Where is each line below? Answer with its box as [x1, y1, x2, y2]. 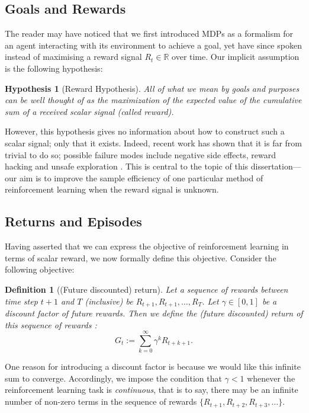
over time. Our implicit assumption [172, 50, 300, 63]
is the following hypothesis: [5, 62, 103, 74]
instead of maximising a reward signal [5, 50, 142, 63]
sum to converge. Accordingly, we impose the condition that [5, 372, 222, 384]
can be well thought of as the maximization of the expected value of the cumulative [5, 94, 302, 106]
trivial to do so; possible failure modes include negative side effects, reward [5, 148, 276, 161]
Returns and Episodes [5, 212, 142, 230]
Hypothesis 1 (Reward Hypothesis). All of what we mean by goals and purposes [5, 82, 300, 94]
